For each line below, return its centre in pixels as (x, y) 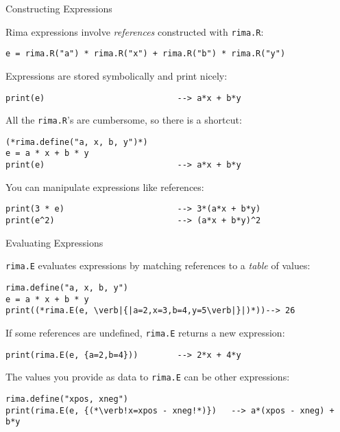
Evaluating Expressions (54, 242)
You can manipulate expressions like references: (105, 186)
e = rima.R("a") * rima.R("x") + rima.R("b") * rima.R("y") (146, 54)
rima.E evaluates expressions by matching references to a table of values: (158, 265)
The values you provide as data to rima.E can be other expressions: (148, 377)
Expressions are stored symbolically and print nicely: (117, 75)
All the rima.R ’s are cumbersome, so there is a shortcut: (124, 120)
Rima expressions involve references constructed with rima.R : (135, 31)
